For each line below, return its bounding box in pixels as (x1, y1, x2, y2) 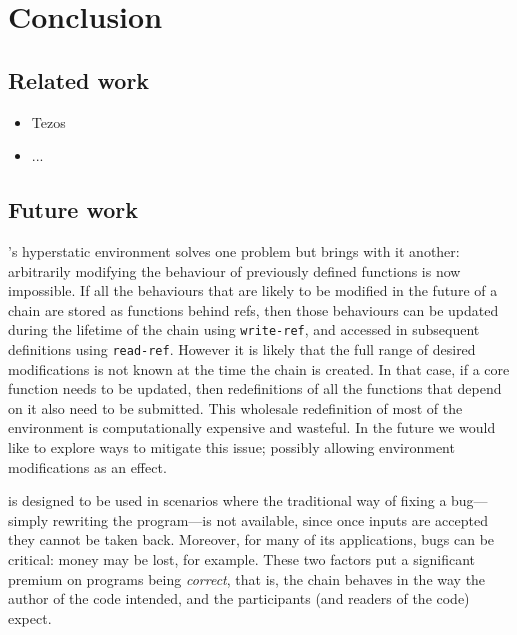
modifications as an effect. (8, 456, 167, 477)
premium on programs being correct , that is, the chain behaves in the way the (8, 568, 486, 589)
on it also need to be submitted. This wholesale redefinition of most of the (8, 397, 463, 418)
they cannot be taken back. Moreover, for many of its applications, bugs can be (8, 529, 495, 550)
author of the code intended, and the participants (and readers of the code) (8, 588, 470, 609)
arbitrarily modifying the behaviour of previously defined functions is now (8, 260, 461, 281)
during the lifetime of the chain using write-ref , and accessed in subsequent (8, 319, 480, 340)
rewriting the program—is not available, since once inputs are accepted (52, 509, 488, 530)
